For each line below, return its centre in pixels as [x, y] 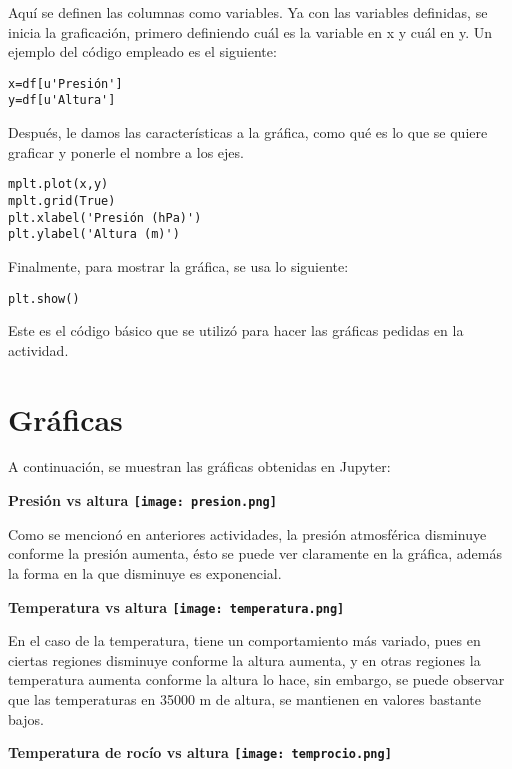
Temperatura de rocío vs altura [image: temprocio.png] [200, 752]
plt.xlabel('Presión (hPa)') [105, 217]
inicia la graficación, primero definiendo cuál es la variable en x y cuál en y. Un [250, 31]
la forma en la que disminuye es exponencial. [145, 572]
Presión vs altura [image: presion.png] [142, 500]
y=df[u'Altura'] [62, 100]
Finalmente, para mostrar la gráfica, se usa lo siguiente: [178, 265]
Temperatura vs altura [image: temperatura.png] [176, 606]
